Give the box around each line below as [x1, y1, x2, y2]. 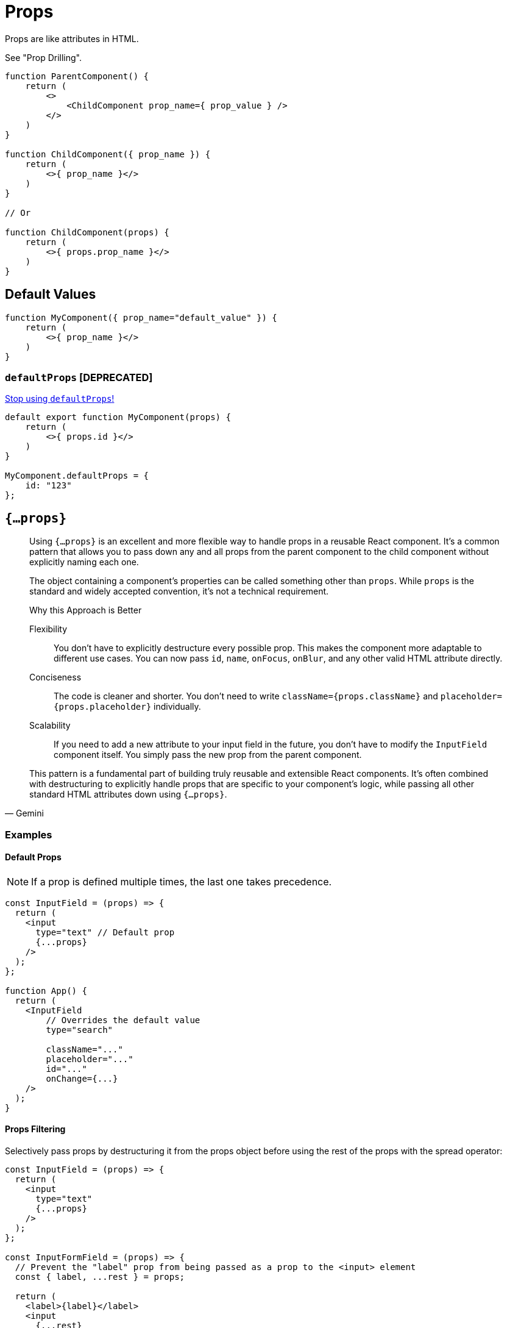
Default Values [5, 287, 96, 302]
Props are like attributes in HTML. [5, 33, 139, 44]
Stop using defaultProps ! [5, 393, 115, 404]
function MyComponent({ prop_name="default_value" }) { [5, 312, 277, 323]
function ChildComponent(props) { [5, 227, 169, 237]
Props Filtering [5, 1124, 66, 1135]
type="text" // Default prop [35, 927, 175, 937]
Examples [5, 828, 52, 841]
